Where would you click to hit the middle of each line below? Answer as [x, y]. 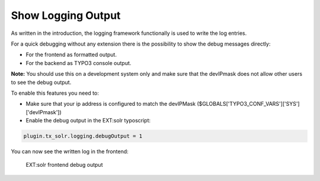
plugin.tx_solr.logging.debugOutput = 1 [83, 136]
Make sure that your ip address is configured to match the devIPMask [111, 104]
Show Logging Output [66, 15]
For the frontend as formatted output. [71, 55]
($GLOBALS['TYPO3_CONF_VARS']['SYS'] [248, 104]
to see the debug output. [41, 82]
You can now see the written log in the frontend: [70, 151]
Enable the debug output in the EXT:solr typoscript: [88, 121]
